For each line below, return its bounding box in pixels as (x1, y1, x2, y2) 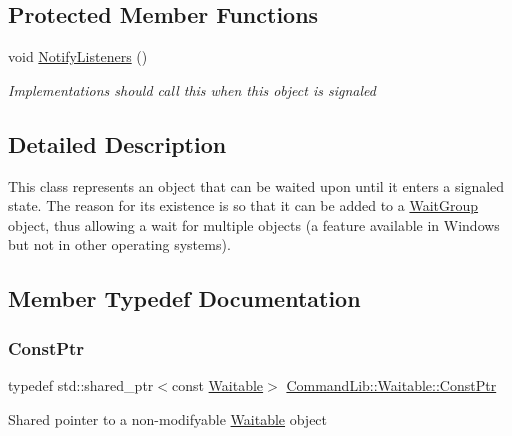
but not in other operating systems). (8, 234, 231, 255)
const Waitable (171, 374, 264, 395)
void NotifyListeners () (8, 46, 148, 67)
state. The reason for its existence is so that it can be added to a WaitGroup (8, 195, 479, 216)
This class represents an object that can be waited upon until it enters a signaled (8, 175, 505, 196)
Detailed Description (8, 128, 227, 159)
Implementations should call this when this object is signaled (8, 79, 376, 100)
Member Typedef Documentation (8, 283, 361, 314)
